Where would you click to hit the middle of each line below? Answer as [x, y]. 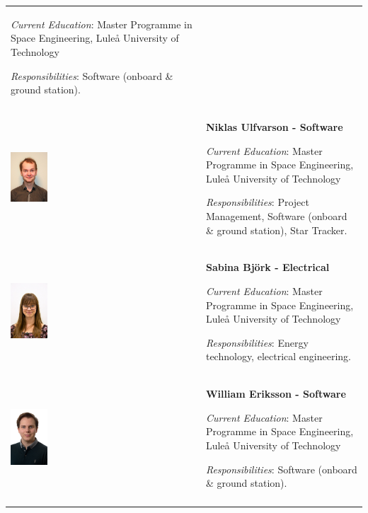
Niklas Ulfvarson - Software [274, 126]
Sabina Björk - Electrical [268, 267]
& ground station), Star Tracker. [276, 230]
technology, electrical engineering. [278, 356]
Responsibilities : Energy [257, 342]
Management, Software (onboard [276, 215]
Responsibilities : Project [257, 202]
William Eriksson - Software [276, 394]
